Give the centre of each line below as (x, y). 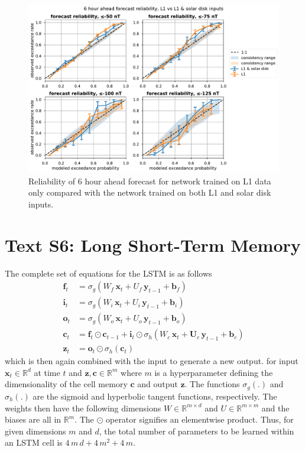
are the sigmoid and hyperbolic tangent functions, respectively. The (155, 396)
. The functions (212, 384)
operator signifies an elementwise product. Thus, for (199, 419)
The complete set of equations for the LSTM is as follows (108, 273)
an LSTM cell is (34, 442)
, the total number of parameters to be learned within (197, 431)
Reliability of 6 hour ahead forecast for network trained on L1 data (150, 181)
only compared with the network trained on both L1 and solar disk (150, 192)
